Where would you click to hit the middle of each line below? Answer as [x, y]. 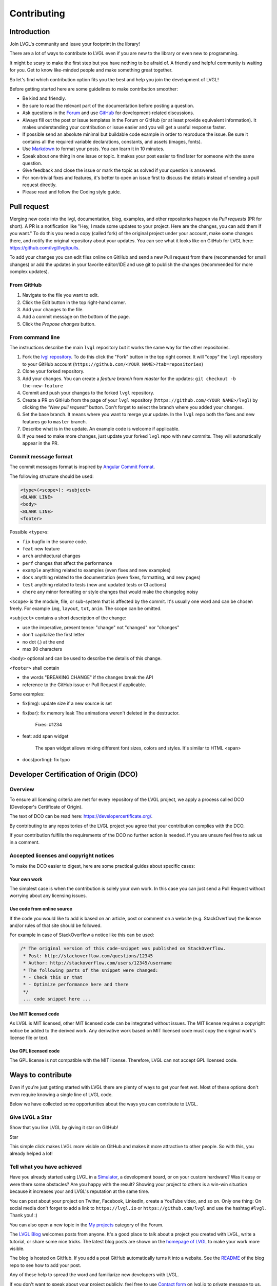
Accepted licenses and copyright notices [62, 855]
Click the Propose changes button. [59, 324]
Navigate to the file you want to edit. [61, 295]
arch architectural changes [51, 556]
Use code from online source [41, 909]
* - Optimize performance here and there [76, 985]
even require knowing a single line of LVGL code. [61, 1094]
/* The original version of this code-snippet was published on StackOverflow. [123, 949]
